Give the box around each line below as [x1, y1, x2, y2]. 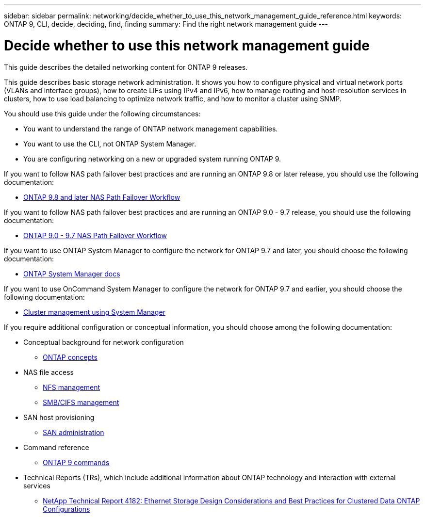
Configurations [43, 504, 90, 513]
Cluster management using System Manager [23, 307, 165, 316]
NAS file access [23, 368, 74, 376]
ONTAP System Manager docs [23, 269, 120, 278]
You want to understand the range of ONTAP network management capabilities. [23, 124, 278, 133]
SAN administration [43, 428, 104, 436]
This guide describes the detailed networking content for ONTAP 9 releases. [4, 63, 248, 71]
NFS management [43, 383, 100, 391]
